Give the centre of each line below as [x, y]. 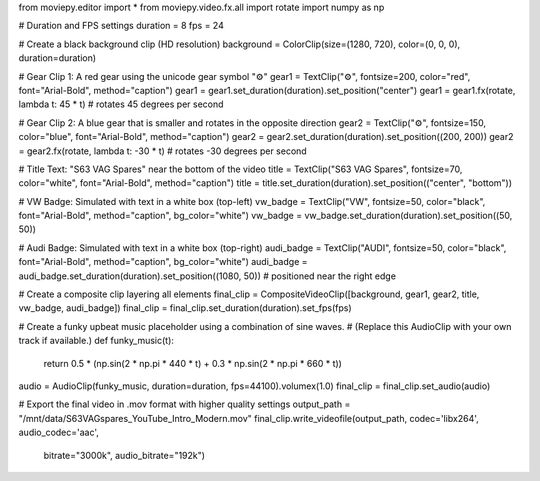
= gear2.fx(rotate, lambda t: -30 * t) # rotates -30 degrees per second [162, 151]
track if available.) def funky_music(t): [96, 341]
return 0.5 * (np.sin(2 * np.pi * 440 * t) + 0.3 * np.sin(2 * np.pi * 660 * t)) [192, 363]
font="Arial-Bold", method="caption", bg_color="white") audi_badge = [163, 262]
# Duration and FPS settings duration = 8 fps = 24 [121, 26]
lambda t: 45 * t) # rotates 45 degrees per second [121, 104]
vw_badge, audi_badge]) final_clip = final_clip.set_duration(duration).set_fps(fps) [185, 308]
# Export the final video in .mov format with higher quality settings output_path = [184, 404]
